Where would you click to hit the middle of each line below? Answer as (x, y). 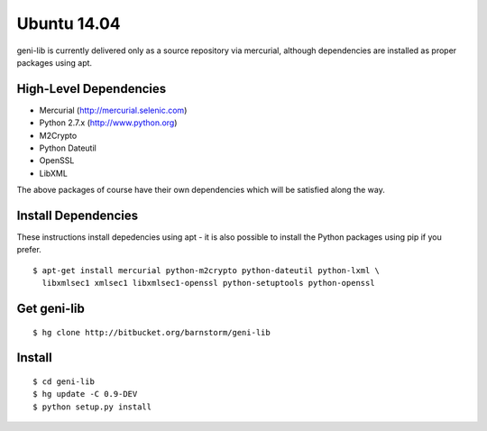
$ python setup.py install (92, 407)
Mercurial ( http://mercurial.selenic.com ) (113, 110)
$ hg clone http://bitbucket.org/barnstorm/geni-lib (152, 332)
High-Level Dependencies (92, 89)
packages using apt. (55, 62)
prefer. (29, 250)
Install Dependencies (78, 215)
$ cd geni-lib (64, 382)
